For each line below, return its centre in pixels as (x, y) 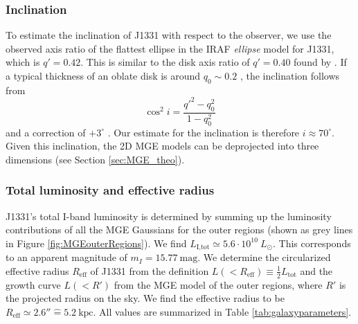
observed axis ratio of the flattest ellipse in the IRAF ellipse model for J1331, (170, 48)
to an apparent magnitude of (66, 257)
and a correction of (46, 132)
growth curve (33, 284)
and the (316, 270)
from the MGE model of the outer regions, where (218, 284)
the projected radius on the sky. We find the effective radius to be (145, 298)
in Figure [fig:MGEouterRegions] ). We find (96, 243)
